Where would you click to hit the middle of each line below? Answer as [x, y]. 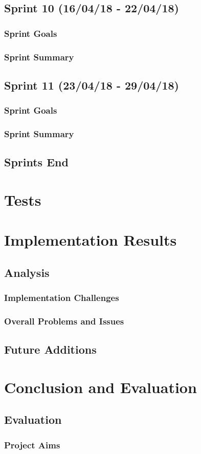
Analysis [27, 272]
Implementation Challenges [62, 298]
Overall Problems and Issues [64, 321]
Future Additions [50, 349]
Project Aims [32, 445]
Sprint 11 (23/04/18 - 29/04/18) [92, 85]
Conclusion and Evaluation [100, 387]
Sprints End [36, 162]
